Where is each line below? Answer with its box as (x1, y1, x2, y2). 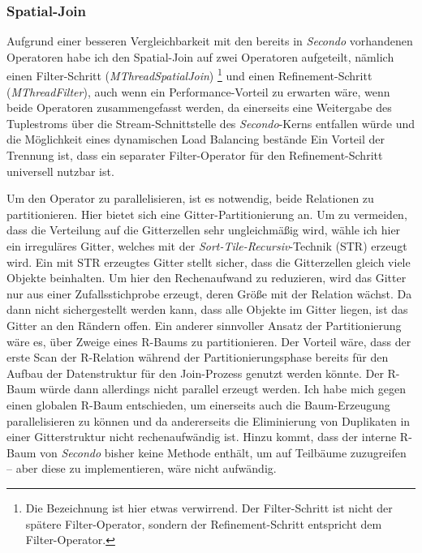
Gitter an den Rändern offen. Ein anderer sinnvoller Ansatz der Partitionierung (6, 316, 402, 333)
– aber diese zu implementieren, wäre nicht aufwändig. (6, 460, 277, 477)
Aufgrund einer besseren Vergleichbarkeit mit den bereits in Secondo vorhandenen (6, 32, 413, 49)
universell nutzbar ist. (6, 162, 114, 179)
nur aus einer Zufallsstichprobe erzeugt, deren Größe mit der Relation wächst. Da (6, 285, 412, 302)
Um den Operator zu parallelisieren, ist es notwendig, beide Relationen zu (6, 190, 374, 207)
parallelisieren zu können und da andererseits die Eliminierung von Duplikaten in (6, 412, 411, 429)
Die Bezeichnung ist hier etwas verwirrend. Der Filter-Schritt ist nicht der (25, 499, 393, 516)
